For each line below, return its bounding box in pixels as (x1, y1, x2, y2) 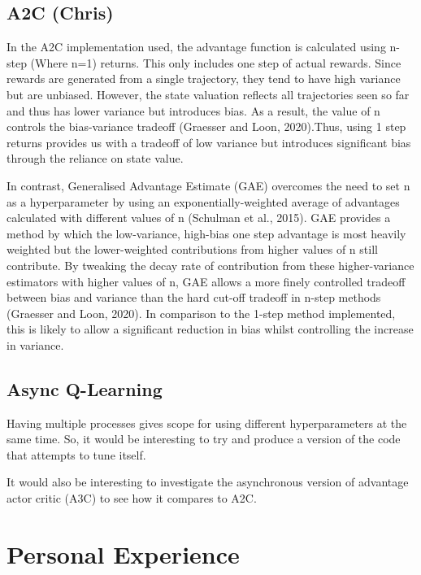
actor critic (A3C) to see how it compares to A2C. (7, 490, 257, 507)
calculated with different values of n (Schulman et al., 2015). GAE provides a (7, 209, 391, 226)
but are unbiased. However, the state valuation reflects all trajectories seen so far (7, 85, 410, 102)
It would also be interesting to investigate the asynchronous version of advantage (7, 473, 409, 490)
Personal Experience (7, 537, 240, 570)
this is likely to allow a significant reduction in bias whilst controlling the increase (7, 320, 414, 338)
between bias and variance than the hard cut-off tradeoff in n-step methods (7, 289, 381, 306)
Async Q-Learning (7, 376, 163, 401)
